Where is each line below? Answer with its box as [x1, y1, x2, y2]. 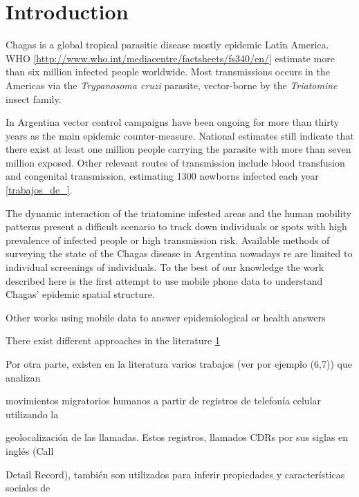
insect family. [6, 91, 62, 106]
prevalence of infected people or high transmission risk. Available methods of [6, 232, 330, 247]
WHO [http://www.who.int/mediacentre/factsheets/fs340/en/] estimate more [6, 50, 335, 65]
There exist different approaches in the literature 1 [6, 333, 220, 348]
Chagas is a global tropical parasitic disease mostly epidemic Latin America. [6, 37, 329, 52]
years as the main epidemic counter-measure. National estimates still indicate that [6, 128, 354, 142]
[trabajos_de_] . [6, 182, 73, 197]
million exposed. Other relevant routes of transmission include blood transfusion [6, 155, 345, 169]
